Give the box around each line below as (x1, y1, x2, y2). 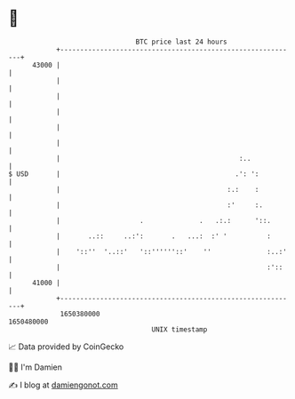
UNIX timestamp (151, 324, 208, 334)
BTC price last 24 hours (135, 37, 227, 46)
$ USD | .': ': (8, 169, 259, 179)
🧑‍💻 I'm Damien (8, 362, 63, 372)
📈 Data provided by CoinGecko (8, 341, 124, 352)
